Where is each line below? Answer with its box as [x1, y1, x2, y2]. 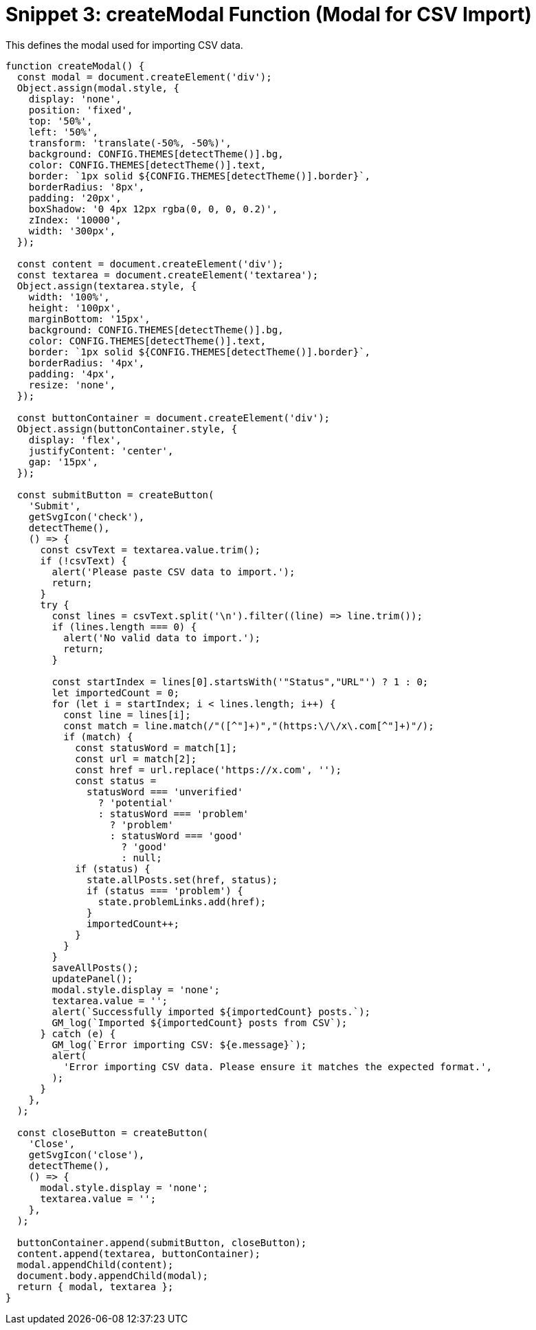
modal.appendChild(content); [16, 1259, 174, 1270]
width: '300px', [28, 225, 116, 236]
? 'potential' [98, 797, 174, 808]
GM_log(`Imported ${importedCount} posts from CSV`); [52, 1017, 348, 1028]
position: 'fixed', [28, 104, 133, 115]
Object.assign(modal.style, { [16, 82, 179, 93]
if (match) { [63, 731, 133, 742]
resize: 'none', [28, 379, 116, 390]
